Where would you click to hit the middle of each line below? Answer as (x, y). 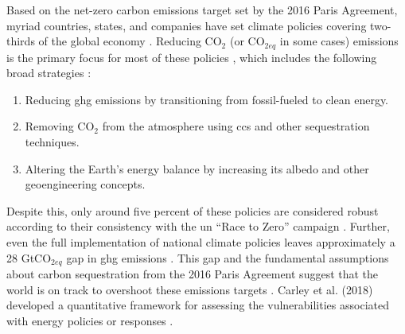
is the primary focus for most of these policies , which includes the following (192, 57)
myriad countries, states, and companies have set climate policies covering (187, 25)
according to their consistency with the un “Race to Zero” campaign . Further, (198, 226)
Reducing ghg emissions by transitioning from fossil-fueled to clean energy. (206, 99)
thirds (21, 41)
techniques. (52, 142)
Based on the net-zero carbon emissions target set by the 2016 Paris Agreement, (202, 10)
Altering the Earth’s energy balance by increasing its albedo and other (197, 168)
